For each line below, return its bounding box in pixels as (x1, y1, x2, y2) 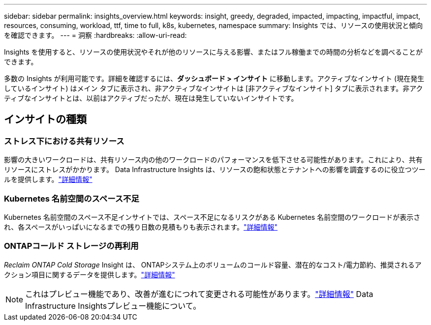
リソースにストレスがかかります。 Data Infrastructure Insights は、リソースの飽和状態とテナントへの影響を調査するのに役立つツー (4, 165, 426, 174)
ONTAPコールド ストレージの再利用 (4, 241, 139, 251)
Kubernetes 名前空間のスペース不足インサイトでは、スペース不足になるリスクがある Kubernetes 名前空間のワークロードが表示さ (4, 212, 421, 221)
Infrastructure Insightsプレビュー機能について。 (25, 300, 201, 311)
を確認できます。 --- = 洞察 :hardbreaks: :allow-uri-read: (4, 31, 187, 39)
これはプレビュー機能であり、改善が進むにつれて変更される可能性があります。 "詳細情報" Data (25, 289, 373, 299)
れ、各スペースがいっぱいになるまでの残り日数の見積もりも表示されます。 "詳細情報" (4, 222, 278, 231)
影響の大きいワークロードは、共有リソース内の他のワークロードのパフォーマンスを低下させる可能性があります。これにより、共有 (4, 155, 423, 164)
